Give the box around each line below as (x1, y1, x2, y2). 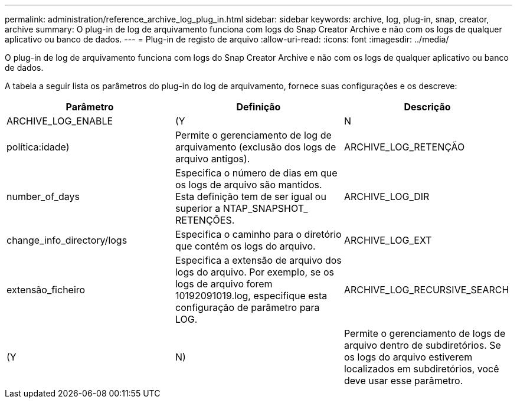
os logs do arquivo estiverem (343, 351, 473, 363)
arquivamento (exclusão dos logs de (175, 141, 336, 153)
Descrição (404, 101, 451, 113)
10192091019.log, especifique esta (175, 290, 328, 302)
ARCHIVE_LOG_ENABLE (6, 115, 113, 127)
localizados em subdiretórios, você (343, 363, 499, 375)
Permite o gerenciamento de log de (175, 129, 332, 141)
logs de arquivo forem (175, 278, 273, 290)
